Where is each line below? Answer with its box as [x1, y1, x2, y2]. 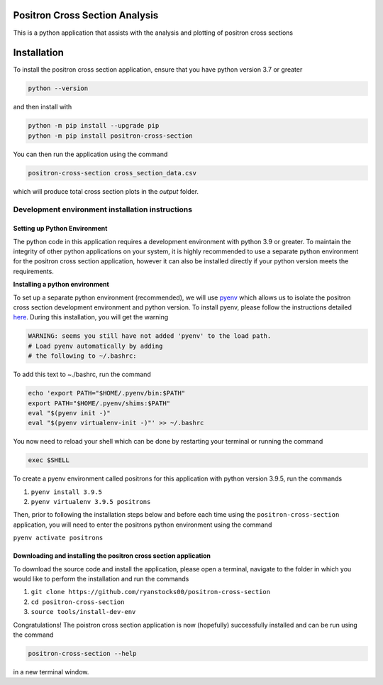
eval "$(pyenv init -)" [28, 409, 111, 417]
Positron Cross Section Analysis [13, 9, 159, 21]
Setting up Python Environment [13, 224, 108, 233]
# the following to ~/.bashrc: [28, 352, 138, 360]
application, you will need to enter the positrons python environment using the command [13, 520, 272, 529]
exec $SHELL [28, 456, 70, 464]
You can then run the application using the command [13, 150, 168, 158]
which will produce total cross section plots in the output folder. [13, 187, 199, 195]
